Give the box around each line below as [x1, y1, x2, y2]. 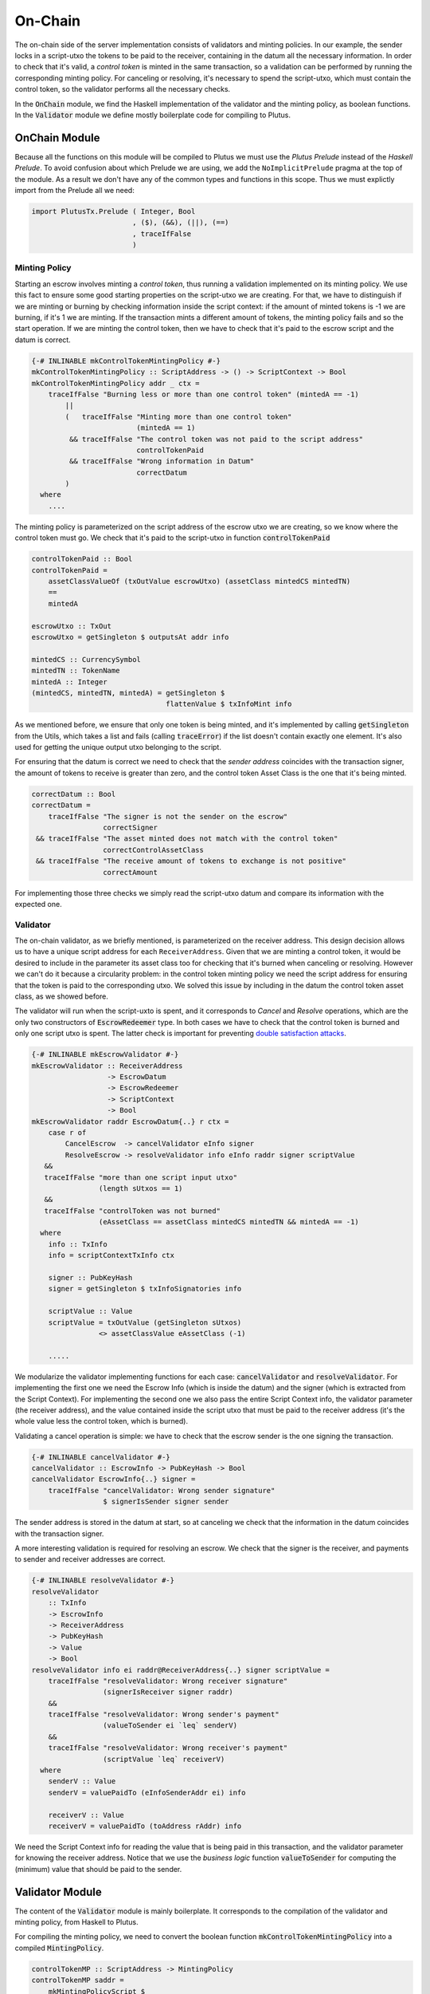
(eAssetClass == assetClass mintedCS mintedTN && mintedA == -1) [98, 1217, 360, 1227]
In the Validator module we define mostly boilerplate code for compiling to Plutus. [14, 110, 291, 120]
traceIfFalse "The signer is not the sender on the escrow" [48, 812, 288, 821]
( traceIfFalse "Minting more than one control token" [64, 412, 292, 421]
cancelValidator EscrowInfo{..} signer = [31, 1475, 196, 1484]
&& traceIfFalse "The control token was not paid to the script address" [68, 435, 364, 443]
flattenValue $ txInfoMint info [166, 699, 292, 709]
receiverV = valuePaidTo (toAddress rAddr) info [48, 1821, 242, 1830]
